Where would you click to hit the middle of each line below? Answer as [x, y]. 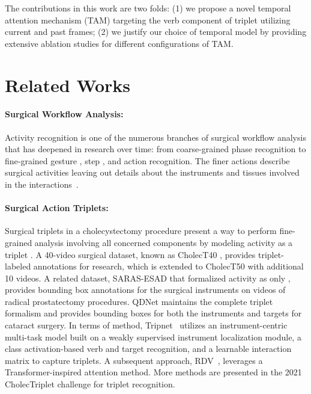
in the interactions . [42, 184]
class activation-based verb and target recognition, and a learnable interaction [148, 349]
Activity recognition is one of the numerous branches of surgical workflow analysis [155, 137]
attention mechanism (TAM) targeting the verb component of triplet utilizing [148, 20]
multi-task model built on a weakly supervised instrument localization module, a [153, 337]
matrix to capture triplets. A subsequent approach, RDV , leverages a [134, 360]
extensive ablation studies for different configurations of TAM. [119, 43]
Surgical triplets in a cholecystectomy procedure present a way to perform [141, 231]
